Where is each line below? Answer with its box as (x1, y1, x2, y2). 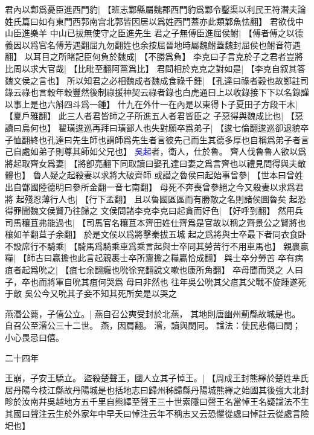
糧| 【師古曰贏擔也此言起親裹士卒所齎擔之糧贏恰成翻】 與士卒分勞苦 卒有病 (5, 251, 303, 264)
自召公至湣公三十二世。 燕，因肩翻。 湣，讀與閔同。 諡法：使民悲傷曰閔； (5, 319, 301, 332)
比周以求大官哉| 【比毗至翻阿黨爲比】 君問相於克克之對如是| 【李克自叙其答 (5, 62, 306, 74)
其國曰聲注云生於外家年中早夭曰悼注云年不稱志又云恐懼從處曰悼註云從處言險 (5, 407, 309, 419)
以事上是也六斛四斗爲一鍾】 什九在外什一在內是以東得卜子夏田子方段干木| (5, 97, 298, 110)
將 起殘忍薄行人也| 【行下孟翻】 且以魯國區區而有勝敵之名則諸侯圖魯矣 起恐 (5, 192, 306, 205)
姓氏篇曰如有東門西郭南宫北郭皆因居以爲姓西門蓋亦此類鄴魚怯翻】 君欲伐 (5, 14, 295, 27)
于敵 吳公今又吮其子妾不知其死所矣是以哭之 (5, 287, 177, 300)
